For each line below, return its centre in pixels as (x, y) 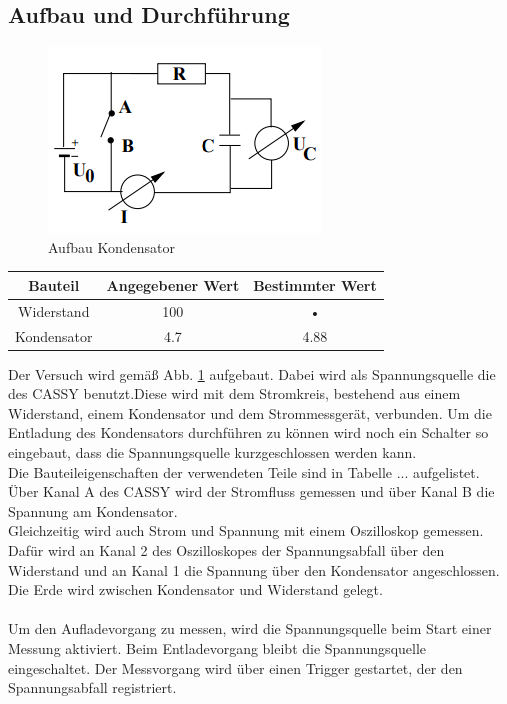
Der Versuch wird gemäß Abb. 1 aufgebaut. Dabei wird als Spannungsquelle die (252, 373)
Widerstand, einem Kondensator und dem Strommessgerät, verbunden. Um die (250, 412)
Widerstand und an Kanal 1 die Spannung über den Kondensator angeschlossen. (254, 569)
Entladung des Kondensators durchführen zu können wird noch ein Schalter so (248, 432)
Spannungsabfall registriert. (92, 687)
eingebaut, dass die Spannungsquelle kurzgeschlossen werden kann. (212, 452)
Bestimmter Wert (315, 284)
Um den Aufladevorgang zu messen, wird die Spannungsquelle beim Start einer (250, 628)
